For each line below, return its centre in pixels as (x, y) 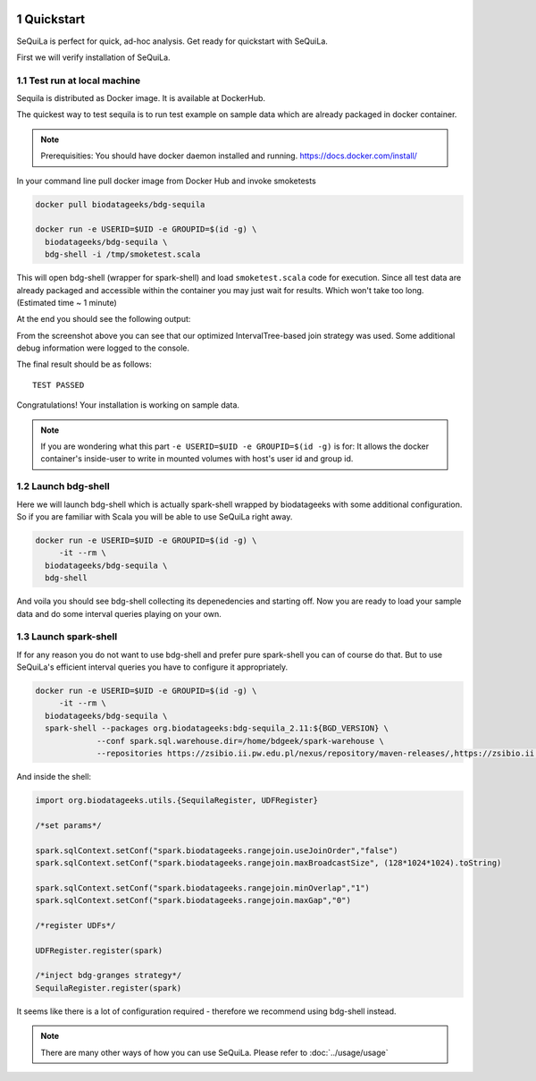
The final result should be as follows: (84, 364)
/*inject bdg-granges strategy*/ (109, 975)
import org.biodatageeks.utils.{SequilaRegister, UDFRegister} (177, 800)
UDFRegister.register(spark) (99, 950)
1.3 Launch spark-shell (67, 637)
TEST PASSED (59, 385)
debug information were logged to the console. (103, 348)
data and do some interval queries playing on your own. (119, 613)
